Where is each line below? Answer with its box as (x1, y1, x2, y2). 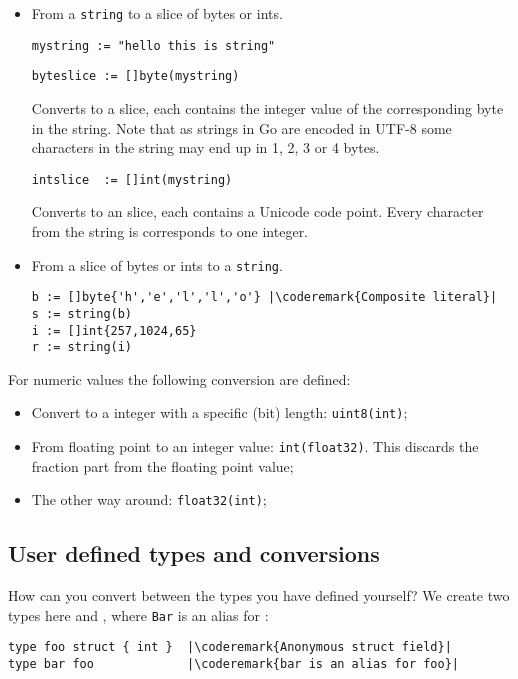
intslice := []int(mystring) (31, 172, 233, 187)
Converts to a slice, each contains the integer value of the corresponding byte (31, 97, 504, 118)
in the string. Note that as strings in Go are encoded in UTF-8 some (31, 117, 452, 138)
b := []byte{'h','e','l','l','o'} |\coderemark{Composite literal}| (31, 290, 498, 305)
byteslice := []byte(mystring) (31, 69, 240, 84)
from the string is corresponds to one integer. (31, 221, 309, 241)
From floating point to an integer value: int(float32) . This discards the (31, 436, 479, 457)
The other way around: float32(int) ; (31, 489, 267, 510)
